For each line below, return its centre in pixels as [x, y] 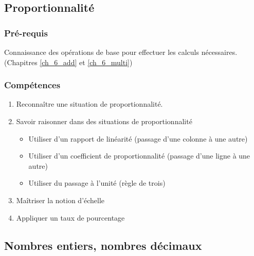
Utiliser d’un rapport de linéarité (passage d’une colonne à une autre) [138, 138]
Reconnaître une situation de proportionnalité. [89, 104]
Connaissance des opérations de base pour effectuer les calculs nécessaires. [121, 52]
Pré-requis [26, 33]
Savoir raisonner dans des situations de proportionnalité [104, 121]
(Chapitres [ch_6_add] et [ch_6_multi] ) [68, 62]
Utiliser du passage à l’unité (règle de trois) [97, 183]
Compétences [32, 85]
